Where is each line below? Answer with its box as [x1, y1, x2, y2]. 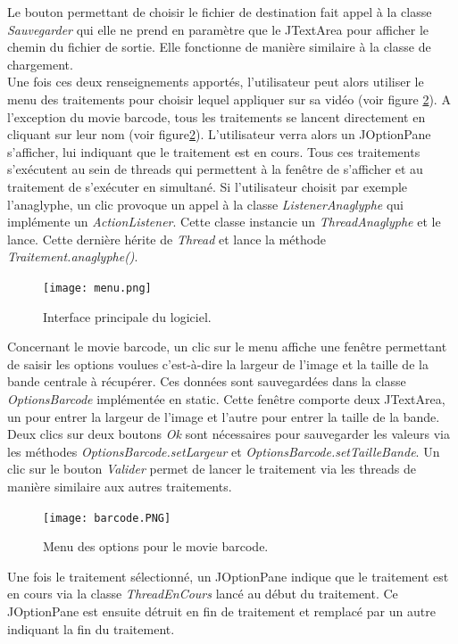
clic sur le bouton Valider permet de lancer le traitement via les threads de [7, 459, 417, 478]
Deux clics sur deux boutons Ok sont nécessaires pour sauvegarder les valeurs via [7, 425, 450, 443]
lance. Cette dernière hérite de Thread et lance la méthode [7, 229, 327, 248]
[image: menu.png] [43, 281, 152, 294]
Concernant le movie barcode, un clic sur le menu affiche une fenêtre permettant [7, 337, 447, 356]
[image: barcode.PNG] [43, 511, 171, 524]
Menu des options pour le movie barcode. [43, 537, 269, 556]
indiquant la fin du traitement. [7, 619, 175, 638]
